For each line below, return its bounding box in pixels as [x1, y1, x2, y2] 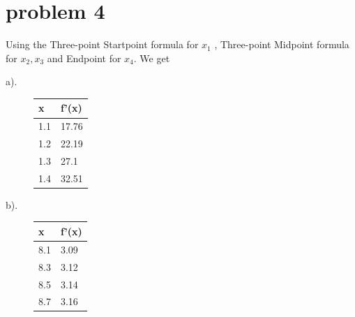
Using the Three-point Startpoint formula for [6, 37, 199, 52]
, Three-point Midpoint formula [214, 37, 349, 52]
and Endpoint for [47, 50, 121, 65]
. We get [133, 50, 170, 65]
